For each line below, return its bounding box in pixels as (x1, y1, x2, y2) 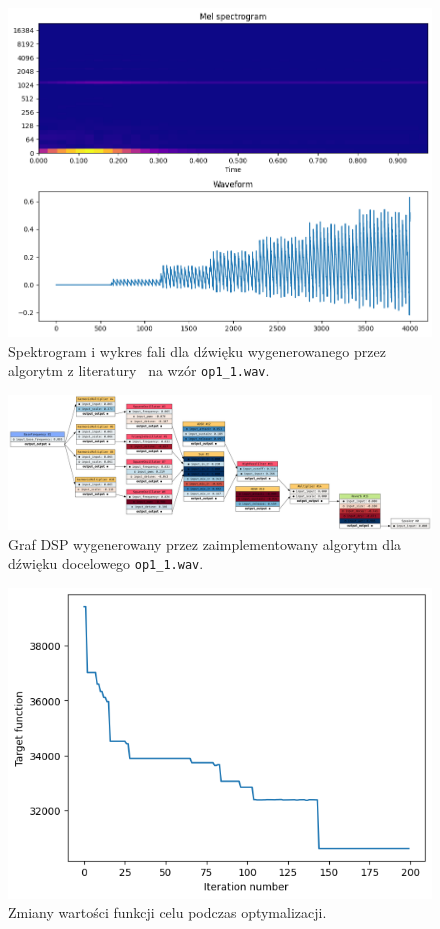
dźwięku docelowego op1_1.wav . (8, 553, 204, 574)
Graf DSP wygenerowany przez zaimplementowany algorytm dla (8, 533, 402, 554)
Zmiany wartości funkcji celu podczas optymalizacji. (8, 902, 327, 923)
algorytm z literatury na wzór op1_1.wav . (8, 360, 270, 381)
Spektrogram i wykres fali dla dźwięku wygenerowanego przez (8, 340, 386, 361)
